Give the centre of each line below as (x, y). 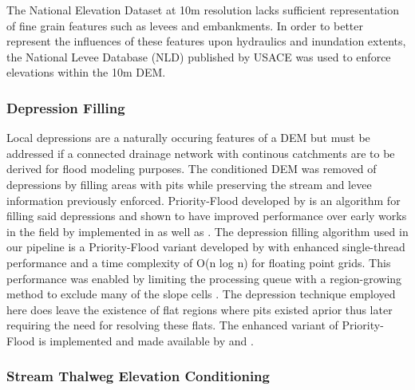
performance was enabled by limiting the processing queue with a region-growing (204, 278)
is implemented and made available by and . (146, 340)
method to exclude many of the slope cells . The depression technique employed (201, 294)
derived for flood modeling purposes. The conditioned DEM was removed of (192, 169)
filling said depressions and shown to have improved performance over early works (207, 216)
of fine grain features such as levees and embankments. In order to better (185, 25)
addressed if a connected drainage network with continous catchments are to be (201, 153)
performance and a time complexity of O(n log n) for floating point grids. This (199, 262)
